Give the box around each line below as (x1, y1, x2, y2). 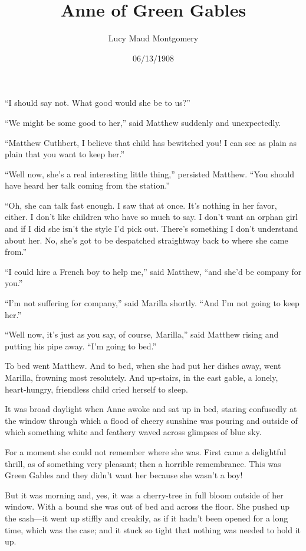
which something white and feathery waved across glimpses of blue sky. (5, 426, 262, 438)
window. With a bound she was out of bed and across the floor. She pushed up (5, 500, 290, 513)
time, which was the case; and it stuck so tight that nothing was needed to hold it (5, 523, 301, 536)
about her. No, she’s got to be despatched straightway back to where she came (5, 234, 288, 246)
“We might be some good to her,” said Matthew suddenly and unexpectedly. (5, 116, 281, 128)
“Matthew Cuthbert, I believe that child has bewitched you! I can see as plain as (5, 136, 297, 148)
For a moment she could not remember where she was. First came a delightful (5, 445, 287, 458)
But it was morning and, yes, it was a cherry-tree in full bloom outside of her (5, 488, 284, 501)
